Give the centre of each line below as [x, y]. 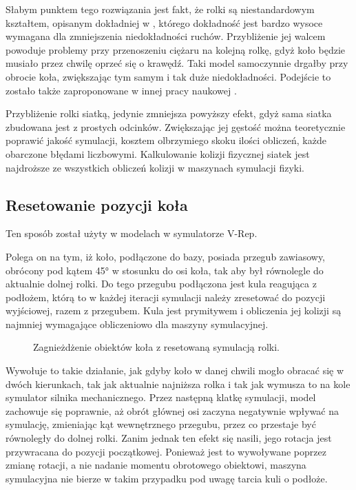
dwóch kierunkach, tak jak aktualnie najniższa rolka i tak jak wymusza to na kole [178, 384]
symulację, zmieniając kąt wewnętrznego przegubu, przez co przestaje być [161, 424]
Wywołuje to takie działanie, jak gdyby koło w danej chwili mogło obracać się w [175, 370]
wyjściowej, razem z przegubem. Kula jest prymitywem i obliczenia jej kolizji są [174, 310]
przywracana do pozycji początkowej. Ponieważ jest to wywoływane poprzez [166, 451]
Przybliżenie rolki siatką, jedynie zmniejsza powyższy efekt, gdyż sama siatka [169, 113]
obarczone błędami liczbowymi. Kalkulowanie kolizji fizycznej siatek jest [158, 153]
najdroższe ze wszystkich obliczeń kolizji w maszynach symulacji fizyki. [155, 167]
